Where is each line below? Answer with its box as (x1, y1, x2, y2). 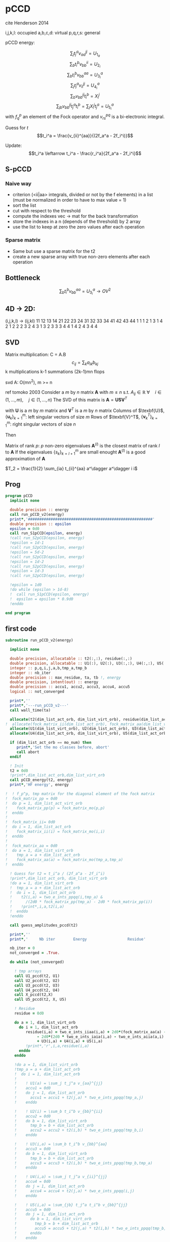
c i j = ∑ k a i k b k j (71, 359, 99, 366)
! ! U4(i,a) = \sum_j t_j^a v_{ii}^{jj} (14, 1174, 108, 1180)
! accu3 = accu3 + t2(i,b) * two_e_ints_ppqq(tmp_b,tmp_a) (14, 1160, 153, 1165)
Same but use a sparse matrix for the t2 (12, 248, 96, 254)
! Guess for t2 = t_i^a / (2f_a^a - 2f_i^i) (10, 871, 105, 877)
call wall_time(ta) (10, 707, 51, 712)
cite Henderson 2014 (5, 20, 49, 26)
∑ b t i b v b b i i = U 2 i (69, 60, 101, 69)
